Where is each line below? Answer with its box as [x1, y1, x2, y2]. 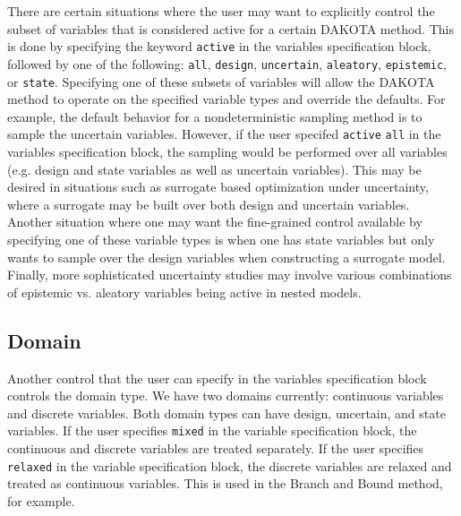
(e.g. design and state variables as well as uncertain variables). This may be [7, 159, 422, 178]
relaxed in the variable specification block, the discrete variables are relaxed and [7, 456, 452, 475]
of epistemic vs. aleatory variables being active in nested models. [7, 282, 362, 301]
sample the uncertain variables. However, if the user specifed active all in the [7, 125, 441, 143]
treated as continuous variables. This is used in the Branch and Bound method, [7, 474, 443, 493]
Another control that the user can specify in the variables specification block [7, 368, 427, 387]
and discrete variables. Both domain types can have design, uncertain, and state [7, 403, 446, 422]
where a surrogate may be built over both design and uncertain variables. [7, 194, 410, 213]
